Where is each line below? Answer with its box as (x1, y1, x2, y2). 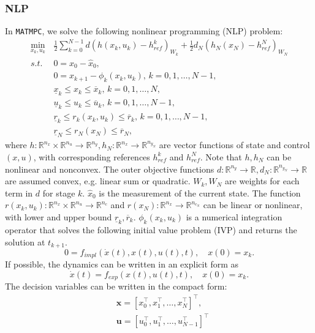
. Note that (200, 150, 242, 163)
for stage (42, 186, 75, 199)
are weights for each (225, 174, 300, 187)
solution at (5, 235, 45, 248)
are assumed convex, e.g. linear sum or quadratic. (5, 174, 191, 187)
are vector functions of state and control (159, 138, 310, 151)
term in (5, 186, 33, 199)
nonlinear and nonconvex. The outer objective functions (5, 162, 214, 175)
